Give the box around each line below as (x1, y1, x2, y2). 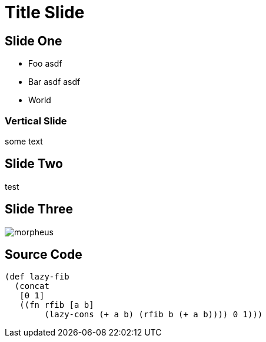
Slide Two (5, 156, 64, 172)
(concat (14, 281, 49, 291)
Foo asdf (28, 58, 62, 69)
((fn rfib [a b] (19, 300, 94, 310)
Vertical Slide (5, 114, 67, 127)
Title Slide (5, 2, 85, 22)
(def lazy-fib (5, 272, 69, 282)
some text (5, 136, 43, 146)
